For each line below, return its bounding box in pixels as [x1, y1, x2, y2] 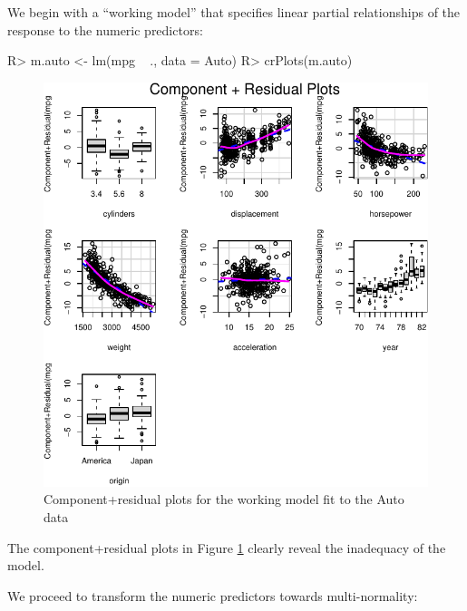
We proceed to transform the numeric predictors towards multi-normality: [7, 586, 418, 605]
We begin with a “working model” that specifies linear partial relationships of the [7, 3, 461, 21]
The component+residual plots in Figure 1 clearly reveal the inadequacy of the [7, 538, 446, 557]
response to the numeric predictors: [7, 20, 203, 39]
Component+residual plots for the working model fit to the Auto [44, 490, 404, 509]
